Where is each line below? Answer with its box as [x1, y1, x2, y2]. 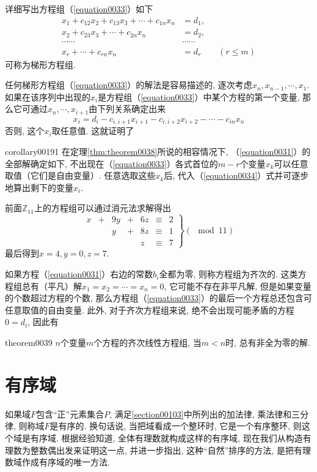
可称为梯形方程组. [5, 58, 76, 70]
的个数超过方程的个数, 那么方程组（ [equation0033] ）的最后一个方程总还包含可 [5, 291, 312, 304]
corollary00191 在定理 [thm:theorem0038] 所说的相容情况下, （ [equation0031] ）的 [5, 144, 311, 157]
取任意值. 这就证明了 [51, 124, 134, 137]
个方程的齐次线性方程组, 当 [93, 336, 202, 349]
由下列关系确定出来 [89, 102, 166, 115]
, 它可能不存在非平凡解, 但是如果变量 [164, 279, 312, 292]
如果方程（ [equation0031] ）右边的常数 [5, 268, 153, 280]
